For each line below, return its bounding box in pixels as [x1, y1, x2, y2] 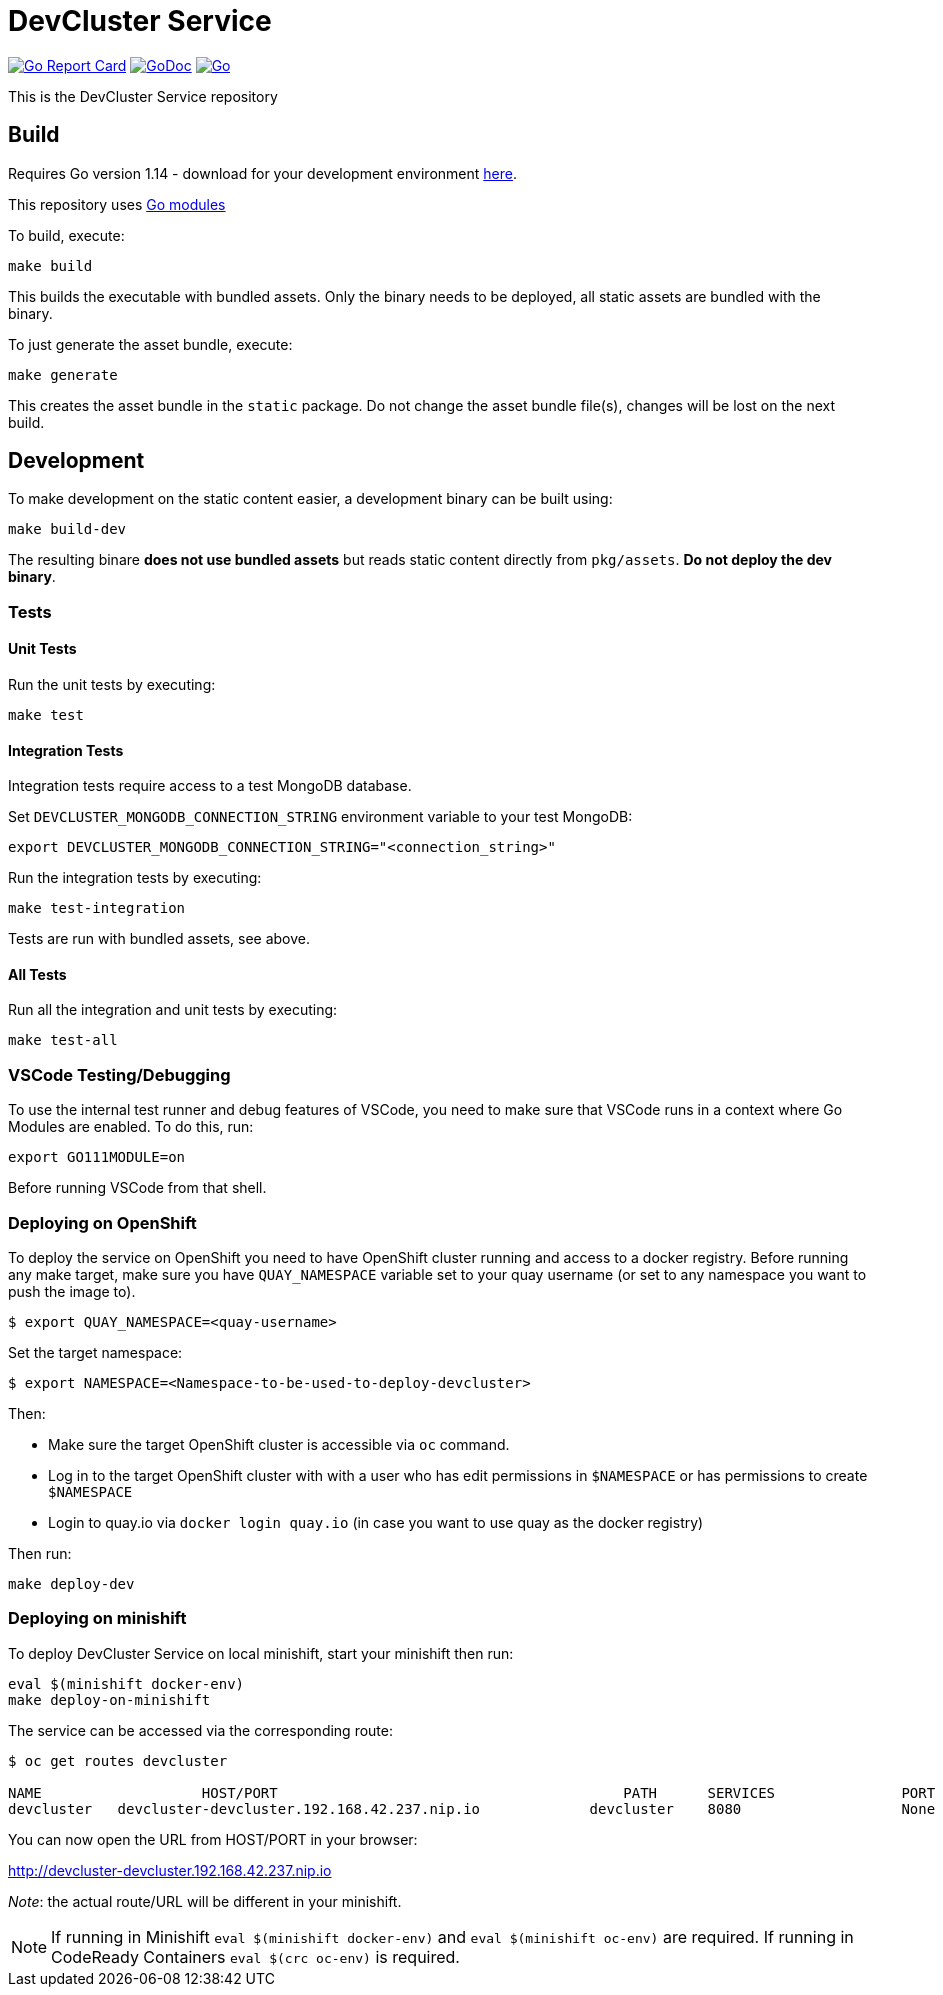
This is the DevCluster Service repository [8, 87, 278, 105]
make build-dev [8, 521, 127, 538]
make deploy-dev [8, 1575, 135, 1592]
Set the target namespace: [8, 1343, 183, 1361]
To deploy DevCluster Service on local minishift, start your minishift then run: [8, 1644, 514, 1662]
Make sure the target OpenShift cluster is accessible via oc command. [48, 1435, 510, 1453]
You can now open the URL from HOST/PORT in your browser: [8, 1830, 418, 1848]
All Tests [8, 965, 67, 983]
